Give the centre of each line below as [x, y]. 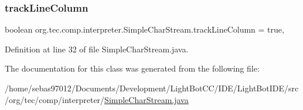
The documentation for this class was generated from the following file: [132, 68]
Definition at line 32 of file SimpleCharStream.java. [97, 49]
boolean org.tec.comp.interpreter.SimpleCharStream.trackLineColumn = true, [144, 29]
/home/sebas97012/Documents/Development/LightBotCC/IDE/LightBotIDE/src [152, 88]
